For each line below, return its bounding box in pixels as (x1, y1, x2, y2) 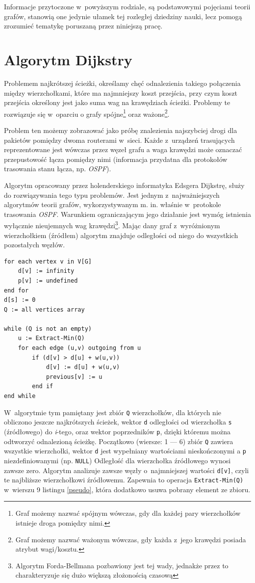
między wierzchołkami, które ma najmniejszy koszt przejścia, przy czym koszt (4, 87, 238, 98)
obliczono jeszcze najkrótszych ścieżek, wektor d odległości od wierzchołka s (4, 417, 232, 427)
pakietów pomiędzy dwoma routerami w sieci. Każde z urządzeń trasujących (4, 134, 235, 145)
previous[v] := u (46, 373, 102, 380)
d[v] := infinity (18, 267, 75, 275)
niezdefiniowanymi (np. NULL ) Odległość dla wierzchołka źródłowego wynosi (4, 455, 231, 465)
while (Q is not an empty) (4, 325, 92, 332)
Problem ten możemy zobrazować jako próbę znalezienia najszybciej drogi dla (4, 125, 237, 135)
